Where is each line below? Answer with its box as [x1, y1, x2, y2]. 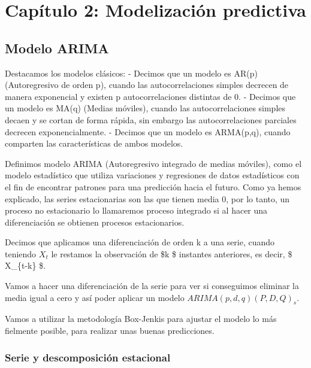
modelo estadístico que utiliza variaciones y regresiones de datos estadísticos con [5, 169, 300, 181]
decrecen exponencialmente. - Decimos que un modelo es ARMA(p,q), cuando [5, 125, 291, 138]
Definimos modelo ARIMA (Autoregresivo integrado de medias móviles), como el [5, 157, 302, 169]
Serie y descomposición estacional [5, 349, 171, 364]
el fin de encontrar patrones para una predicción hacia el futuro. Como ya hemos [5, 180, 301, 193]
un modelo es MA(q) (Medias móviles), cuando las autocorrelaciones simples [5, 102, 286, 114]
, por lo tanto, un [226, 192, 290, 205]
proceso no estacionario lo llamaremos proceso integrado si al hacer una [5, 204, 268, 217]
